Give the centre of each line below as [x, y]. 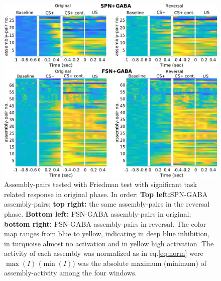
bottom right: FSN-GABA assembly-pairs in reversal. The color [105, 223]
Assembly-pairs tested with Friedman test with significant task [100, 184]
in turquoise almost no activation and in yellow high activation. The [109, 243]
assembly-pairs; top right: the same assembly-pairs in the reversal [107, 204]
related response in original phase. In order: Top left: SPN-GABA [106, 194]
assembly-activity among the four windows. [71, 273]
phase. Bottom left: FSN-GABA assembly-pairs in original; [98, 213]
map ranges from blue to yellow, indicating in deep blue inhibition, [107, 233]
